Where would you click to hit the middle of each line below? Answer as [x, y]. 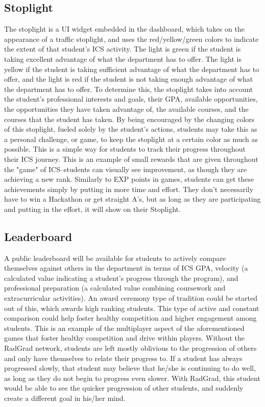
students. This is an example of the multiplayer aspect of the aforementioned [124, 328]
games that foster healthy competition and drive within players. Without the [124, 338]
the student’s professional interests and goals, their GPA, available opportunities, [131, 99]
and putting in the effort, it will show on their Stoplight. [92, 209]
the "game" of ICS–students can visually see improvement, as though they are [126, 169]
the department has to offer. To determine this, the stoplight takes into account [129, 89]
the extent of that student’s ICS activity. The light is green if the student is [123, 49]
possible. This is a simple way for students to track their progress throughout [125, 149]
